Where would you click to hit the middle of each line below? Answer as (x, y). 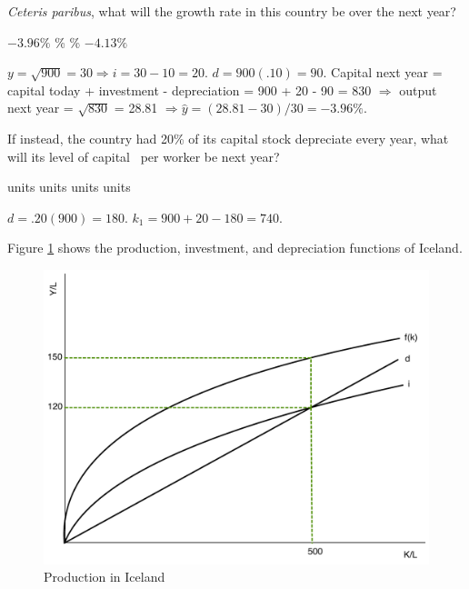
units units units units (69, 187)
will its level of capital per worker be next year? (144, 156)
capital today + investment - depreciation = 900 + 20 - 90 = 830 (190, 90)
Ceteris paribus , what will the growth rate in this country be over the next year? (232, 11)
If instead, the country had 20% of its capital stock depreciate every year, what (228, 138)
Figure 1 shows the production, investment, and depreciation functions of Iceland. (235, 248)
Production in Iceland (105, 577)
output (418, 90)
